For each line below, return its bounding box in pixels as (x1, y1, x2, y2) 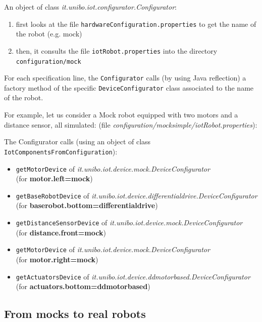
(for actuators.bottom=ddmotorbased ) (16, 281, 150, 292)
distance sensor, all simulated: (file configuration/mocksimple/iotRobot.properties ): (4, 119, 257, 130)
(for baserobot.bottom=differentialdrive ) (16, 200, 158, 211)
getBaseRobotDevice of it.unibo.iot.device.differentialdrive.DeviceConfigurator (16, 190, 257, 200)
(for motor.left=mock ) (16, 173, 93, 184)
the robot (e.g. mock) (16, 28, 82, 39)
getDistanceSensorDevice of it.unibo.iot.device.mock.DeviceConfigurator (16, 217, 243, 227)
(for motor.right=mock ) (16, 254, 98, 264)
